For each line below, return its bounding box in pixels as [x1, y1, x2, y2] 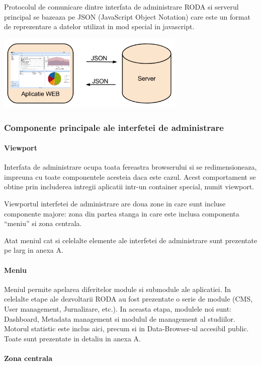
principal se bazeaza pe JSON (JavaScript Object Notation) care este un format [4, 11, 250, 22]
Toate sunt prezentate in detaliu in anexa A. [4, 333, 141, 343]
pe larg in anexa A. [4, 245, 63, 255]
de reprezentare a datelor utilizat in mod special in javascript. [4, 21, 195, 32]
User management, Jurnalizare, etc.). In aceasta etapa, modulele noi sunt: [4, 303, 232, 314]
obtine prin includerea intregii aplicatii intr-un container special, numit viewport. [4, 181, 254, 192]
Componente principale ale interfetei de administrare [4, 121, 224, 133]
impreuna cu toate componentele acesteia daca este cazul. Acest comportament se [4, 171, 256, 182]
